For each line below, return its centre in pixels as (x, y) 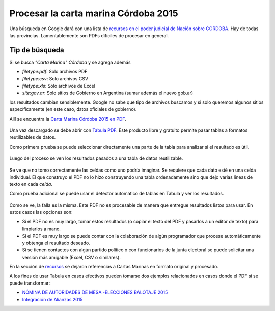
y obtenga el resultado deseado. (56, 243)
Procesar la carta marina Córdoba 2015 (94, 13)
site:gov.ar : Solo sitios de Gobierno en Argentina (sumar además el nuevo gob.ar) (108, 93)
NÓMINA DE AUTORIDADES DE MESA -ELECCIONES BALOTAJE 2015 (95, 292)
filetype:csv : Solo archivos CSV (55, 78)
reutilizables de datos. (33, 137)
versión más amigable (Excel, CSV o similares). (71, 257)
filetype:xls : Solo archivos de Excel (59, 86)
